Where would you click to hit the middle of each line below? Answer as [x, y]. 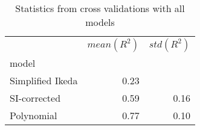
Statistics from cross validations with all [100, 8]
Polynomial [34, 115]
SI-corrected [35, 98]
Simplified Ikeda [44, 80]
